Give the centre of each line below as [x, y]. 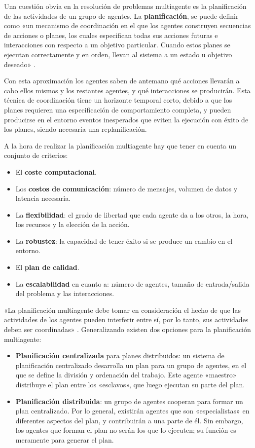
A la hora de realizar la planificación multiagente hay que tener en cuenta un [120, 145]
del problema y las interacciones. [65, 293]
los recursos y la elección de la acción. [73, 224]
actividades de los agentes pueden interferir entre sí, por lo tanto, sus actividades [126, 319]
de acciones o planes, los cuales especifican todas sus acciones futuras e [111, 35]
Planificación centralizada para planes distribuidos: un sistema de [120, 355]
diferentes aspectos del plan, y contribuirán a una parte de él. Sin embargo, [129, 420]
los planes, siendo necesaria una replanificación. [75, 129]
